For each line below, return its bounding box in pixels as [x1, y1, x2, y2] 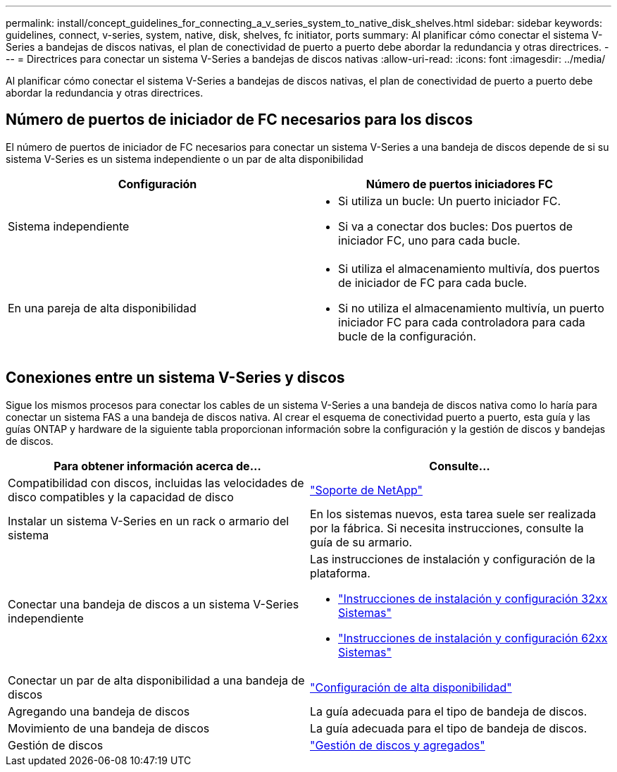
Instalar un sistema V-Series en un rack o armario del [8, 513, 289, 528]
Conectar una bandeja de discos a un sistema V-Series [8, 596, 299, 611]
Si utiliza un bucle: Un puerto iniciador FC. [338, 193, 561, 208]
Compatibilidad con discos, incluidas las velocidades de [8, 475, 304, 490]
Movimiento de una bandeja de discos [8, 721, 210, 735]
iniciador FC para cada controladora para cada [338, 314, 585, 329]
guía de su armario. [310, 534, 413, 549]
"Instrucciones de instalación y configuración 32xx [338, 591, 608, 606]
